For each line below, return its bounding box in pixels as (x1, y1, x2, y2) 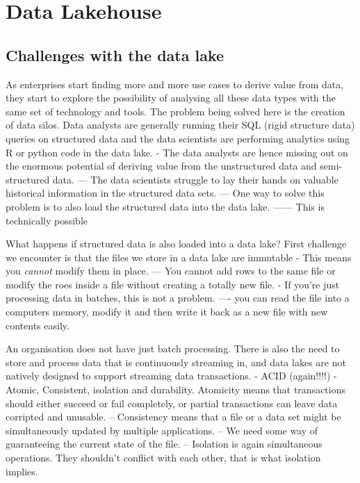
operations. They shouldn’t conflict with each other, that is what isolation (6, 450, 321, 465)
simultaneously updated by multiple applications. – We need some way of (6, 423, 318, 437)
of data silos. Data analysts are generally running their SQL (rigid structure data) (6, 117, 355, 132)
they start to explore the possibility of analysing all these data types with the (6, 90, 336, 105)
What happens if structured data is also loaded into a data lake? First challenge (6, 236, 347, 251)
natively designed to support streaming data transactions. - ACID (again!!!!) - (6, 368, 337, 383)
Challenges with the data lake (6, 44, 224, 65)
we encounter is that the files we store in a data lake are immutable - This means (6, 249, 352, 264)
